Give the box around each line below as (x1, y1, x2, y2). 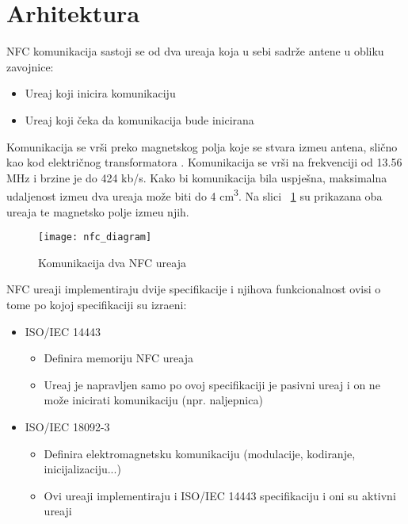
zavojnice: (6, 58, 54, 75)
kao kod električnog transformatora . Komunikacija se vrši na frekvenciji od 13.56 (6, 154, 402, 170)
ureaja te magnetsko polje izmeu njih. (6, 203, 189, 220)
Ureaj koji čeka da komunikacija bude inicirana (25, 111, 254, 128)
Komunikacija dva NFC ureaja (38, 254, 186, 270)
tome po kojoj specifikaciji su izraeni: (6, 296, 187, 312)
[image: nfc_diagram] (38, 231, 152, 243)
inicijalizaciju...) (44, 461, 121, 477)
